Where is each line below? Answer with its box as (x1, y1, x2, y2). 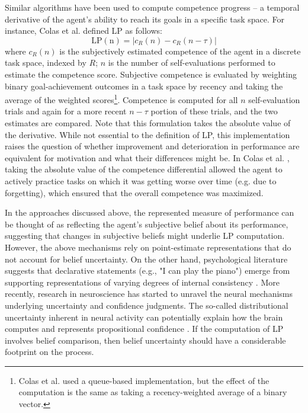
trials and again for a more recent (5, 105, 127, 117)
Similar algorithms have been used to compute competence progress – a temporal (5, 1, 300, 13)
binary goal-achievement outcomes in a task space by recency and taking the (5, 79, 283, 92)
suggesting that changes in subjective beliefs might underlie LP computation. (5, 229, 285, 242)
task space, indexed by (5, 56, 86, 69)
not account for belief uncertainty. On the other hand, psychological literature (5, 252, 288, 265)
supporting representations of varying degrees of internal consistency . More (5, 276, 280, 288)
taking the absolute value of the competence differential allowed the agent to (5, 163, 283, 175)
